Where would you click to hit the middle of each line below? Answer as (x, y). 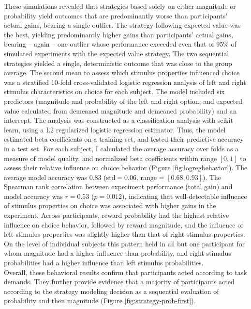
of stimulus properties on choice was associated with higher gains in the (110, 205)
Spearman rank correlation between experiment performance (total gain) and (118, 187)
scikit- (226, 120)
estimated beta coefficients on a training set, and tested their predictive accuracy (124, 139)
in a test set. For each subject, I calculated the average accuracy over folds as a (121, 148)
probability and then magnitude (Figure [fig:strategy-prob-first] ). (100, 301)
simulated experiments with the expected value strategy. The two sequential (117, 53)
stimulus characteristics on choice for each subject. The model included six (114, 91)
